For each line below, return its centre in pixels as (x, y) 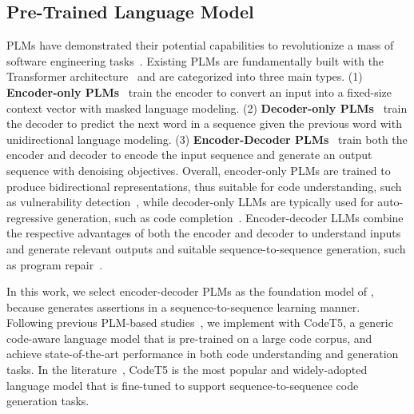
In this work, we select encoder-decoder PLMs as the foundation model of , (190, 291)
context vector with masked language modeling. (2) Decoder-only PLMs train (207, 107)
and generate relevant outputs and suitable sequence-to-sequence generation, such (206, 248)
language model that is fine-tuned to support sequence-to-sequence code (183, 385)
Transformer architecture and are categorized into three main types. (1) (185, 76)
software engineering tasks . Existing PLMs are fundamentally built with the (195, 60)
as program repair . (55, 264)
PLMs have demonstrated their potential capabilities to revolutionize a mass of (200, 45)
